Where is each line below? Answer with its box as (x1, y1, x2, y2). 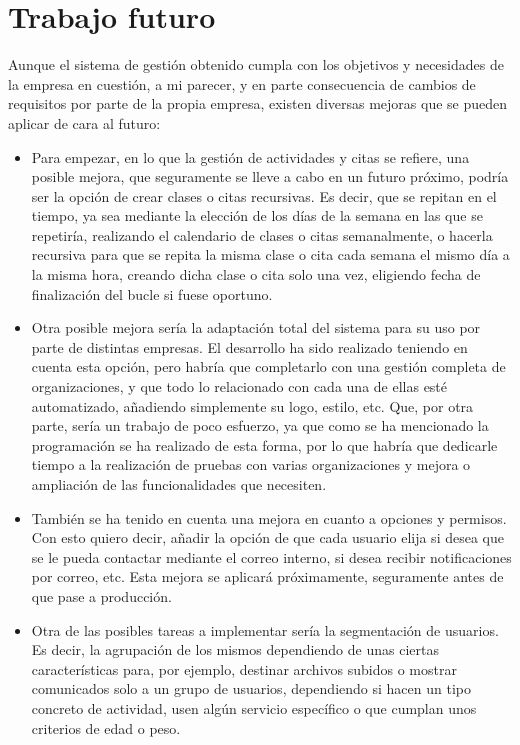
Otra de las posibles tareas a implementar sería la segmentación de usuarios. (31, 619, 499, 640)
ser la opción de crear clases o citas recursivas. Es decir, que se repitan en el (31, 185, 497, 206)
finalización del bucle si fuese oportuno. (31, 283, 273, 304)
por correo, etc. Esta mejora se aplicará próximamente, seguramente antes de (31, 566, 504, 587)
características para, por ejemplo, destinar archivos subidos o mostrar (31, 658, 457, 679)
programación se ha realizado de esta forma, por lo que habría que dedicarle (31, 434, 498, 455)
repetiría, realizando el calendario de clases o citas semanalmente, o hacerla (31, 224, 493, 245)
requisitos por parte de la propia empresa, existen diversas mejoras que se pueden (8, 93, 508, 114)
